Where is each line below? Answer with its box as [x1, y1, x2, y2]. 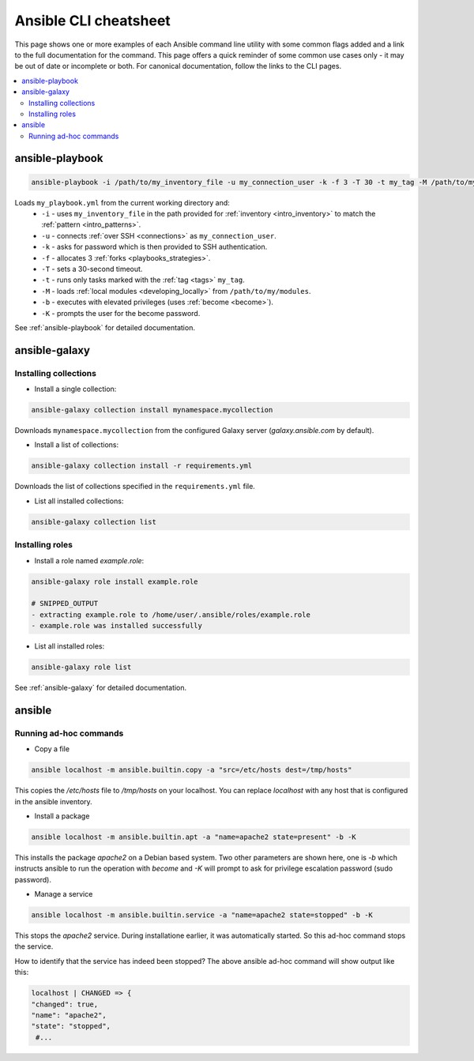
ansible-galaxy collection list [31, 517, 157, 526]
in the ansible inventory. [14, 796, 92, 806]
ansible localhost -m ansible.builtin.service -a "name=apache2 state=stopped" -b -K [31, 911, 373, 920]
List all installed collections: [34, 496, 124, 506]
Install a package [34, 811, 90, 821]
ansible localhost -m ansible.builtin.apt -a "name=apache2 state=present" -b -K [31, 832, 357, 841]
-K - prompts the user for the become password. [41, 308, 201, 318]
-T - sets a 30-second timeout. [41, 265, 143, 273]
